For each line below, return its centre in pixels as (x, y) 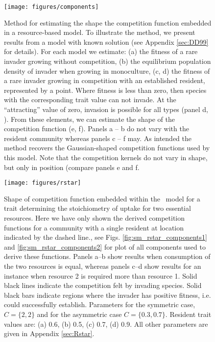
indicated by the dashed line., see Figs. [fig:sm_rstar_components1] (106, 237)
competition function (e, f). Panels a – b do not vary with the (96, 128)
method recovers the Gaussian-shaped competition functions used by (107, 148)
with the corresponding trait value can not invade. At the (90, 100)
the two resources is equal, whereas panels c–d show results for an (103, 266)
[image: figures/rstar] (43, 183)
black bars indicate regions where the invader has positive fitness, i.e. (107, 295)
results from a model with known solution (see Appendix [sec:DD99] (106, 42)
